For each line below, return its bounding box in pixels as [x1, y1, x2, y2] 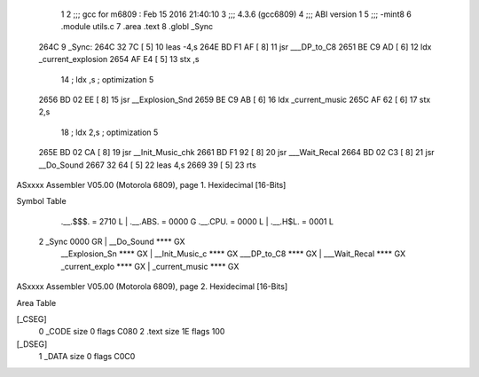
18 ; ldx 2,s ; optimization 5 [60, 127, 159, 137]
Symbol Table [16, 196, 67, 207]
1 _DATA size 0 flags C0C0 [38, 351, 136, 362]
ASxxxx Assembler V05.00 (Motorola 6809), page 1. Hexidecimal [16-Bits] [16, 179, 287, 190]
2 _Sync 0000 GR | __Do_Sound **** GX [38, 236, 185, 247]
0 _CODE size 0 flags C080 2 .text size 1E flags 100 [38, 326, 225, 337]
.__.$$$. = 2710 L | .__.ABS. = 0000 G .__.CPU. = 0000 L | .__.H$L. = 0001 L [60, 216, 334, 226]
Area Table [16, 297, 57, 308]
